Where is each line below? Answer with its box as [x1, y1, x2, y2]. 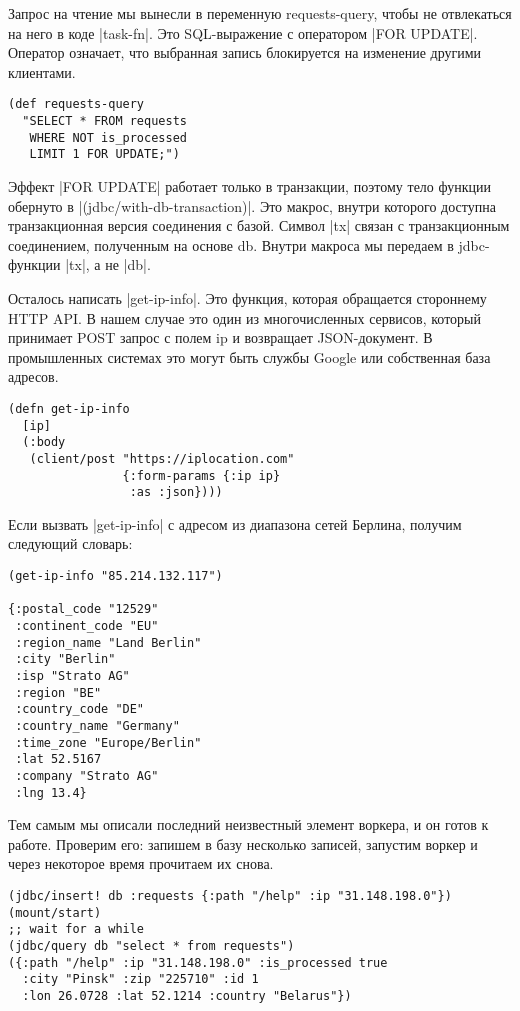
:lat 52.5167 [15, 752, 102, 767]
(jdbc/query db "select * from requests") [8, 939, 295, 953]
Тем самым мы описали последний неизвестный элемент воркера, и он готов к [8, 814, 489, 835]
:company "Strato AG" [15, 768, 159, 783]
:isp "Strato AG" [15, 669, 130, 683]
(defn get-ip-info [8, 401, 130, 416]
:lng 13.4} [15, 785, 87, 800]
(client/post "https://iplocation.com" [29, 451, 295, 466]
